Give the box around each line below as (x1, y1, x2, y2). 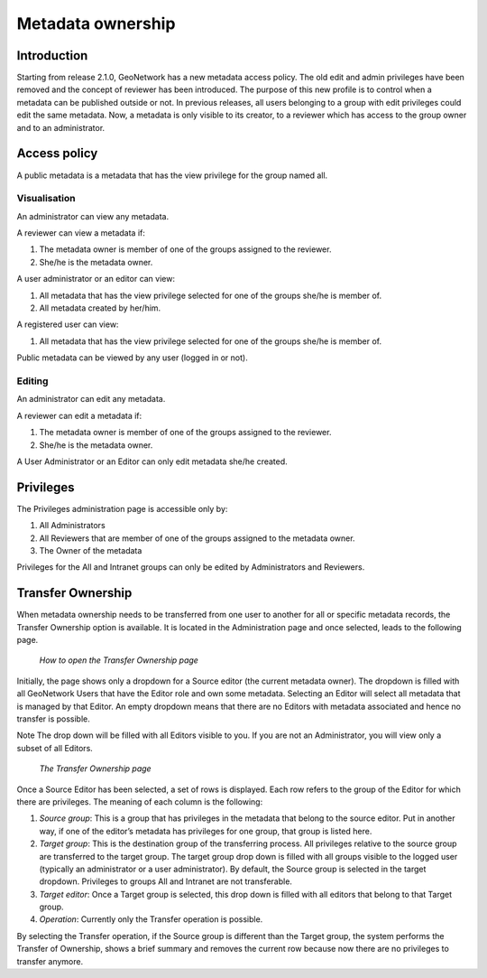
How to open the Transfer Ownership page (39, 655, 198, 666)
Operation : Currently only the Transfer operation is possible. (39, 914, 263, 925)
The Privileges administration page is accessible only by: (16, 503, 228, 514)
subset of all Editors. (16, 742, 94, 753)
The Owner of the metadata (39, 545, 142, 555)
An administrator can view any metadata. (16, 210, 170, 221)
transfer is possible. (16, 713, 90, 724)
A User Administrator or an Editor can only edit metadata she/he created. (16, 456, 288, 467)
